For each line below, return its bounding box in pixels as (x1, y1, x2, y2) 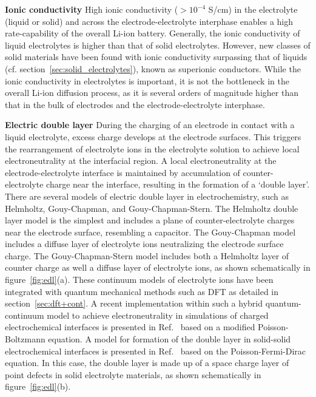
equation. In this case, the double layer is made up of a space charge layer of (5, 356, 289, 369)
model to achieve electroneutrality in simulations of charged (47, 308, 269, 321)
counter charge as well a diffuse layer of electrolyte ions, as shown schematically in (5, 261, 311, 274)
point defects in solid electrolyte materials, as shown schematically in (5, 368, 261, 381)
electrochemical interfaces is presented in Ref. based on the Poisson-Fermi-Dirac (5, 344, 306, 357)
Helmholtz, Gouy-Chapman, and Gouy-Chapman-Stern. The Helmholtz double (5, 202, 298, 214)
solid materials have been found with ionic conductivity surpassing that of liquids (5, 50, 308, 63)
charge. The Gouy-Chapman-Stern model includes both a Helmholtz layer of (5, 249, 289, 262)
